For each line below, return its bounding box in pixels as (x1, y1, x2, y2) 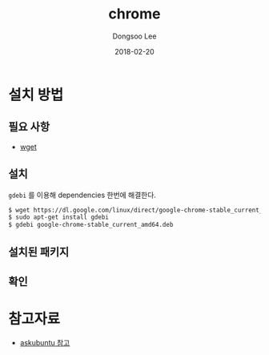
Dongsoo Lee (112, 31, 157, 41)
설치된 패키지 (8, 245, 70, 259)
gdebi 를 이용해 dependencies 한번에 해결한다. (8, 190, 156, 200)
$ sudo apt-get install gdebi (8, 213, 110, 221)
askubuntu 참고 (19, 337, 70, 347)
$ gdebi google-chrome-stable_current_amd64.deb (8, 221, 174, 229)
